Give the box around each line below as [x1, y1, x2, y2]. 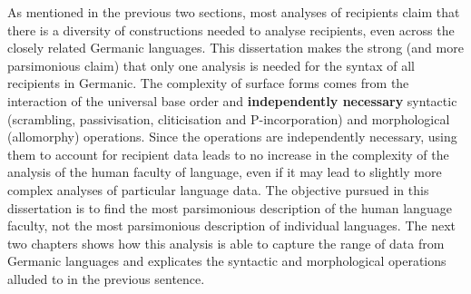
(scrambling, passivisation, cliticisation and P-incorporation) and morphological [7, 109, 450, 128]
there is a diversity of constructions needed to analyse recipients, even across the [7, 20, 455, 39]
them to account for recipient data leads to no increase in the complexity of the [7, 144, 449, 163]
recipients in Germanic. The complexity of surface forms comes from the [7, 73, 409, 93]
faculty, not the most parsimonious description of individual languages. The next [7, 216, 456, 235]
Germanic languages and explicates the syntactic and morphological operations [7, 251, 446, 270]
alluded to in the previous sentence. [7, 269, 205, 288]
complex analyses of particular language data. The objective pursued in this [7, 180, 429, 199]
